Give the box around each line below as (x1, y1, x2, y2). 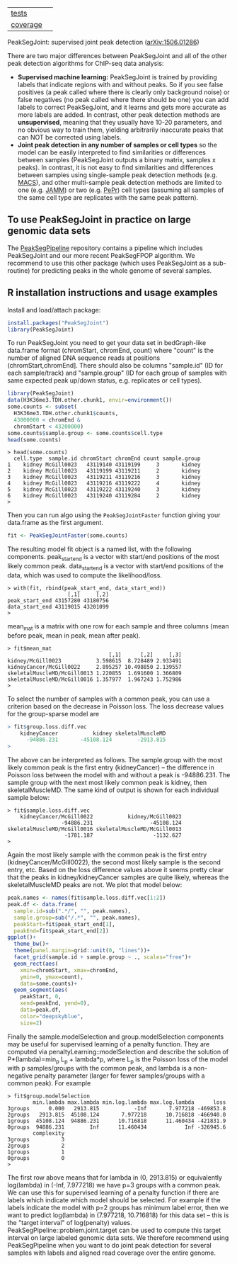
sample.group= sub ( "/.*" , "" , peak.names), (13, 914, 141, 921)
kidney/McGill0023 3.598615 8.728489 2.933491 (7, 657, 182, 665)
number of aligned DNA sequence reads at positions (7, 354, 161, 362)
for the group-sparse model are (7, 709, 100, 718)
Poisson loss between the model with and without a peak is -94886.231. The (7, 771, 231, 779)
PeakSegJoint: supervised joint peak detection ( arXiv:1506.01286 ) (7, 38, 200, 46)
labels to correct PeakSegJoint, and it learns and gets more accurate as (17, 103, 227, 111)
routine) (7, 266, 30, 275)
